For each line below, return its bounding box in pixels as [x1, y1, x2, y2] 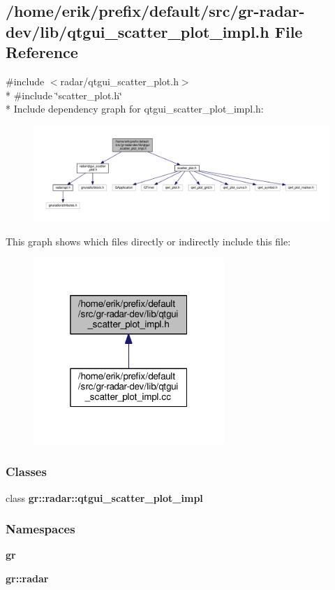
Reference [6, 41, 78, 63]
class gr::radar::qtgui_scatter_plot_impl [6, 490, 203, 505]
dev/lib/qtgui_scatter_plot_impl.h [6, 20, 269, 42]
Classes [6, 463, 47, 480]
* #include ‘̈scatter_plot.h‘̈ [6, 87, 122, 102]
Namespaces [6, 520, 75, 538]
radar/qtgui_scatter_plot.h [60, 73, 179, 88]
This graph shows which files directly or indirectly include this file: [6, 233, 291, 248]
